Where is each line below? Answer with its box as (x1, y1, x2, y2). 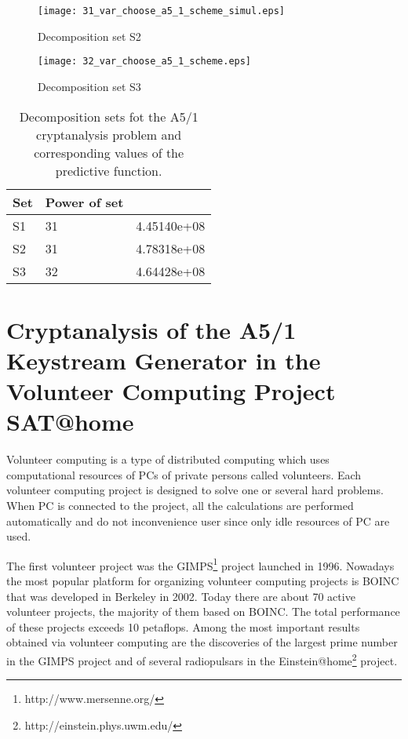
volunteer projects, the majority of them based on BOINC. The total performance (6, 603, 400, 620)
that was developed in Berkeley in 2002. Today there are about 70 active (6, 588, 355, 604)
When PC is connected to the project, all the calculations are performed (6, 497, 354, 513)
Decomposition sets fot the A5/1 (19, 107, 199, 126)
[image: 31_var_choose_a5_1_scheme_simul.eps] (38, 5, 285, 16)
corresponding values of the (34, 143, 184, 162)
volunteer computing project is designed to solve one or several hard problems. (6, 482, 384, 498)
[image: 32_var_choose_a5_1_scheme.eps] (38, 56, 252, 67)
